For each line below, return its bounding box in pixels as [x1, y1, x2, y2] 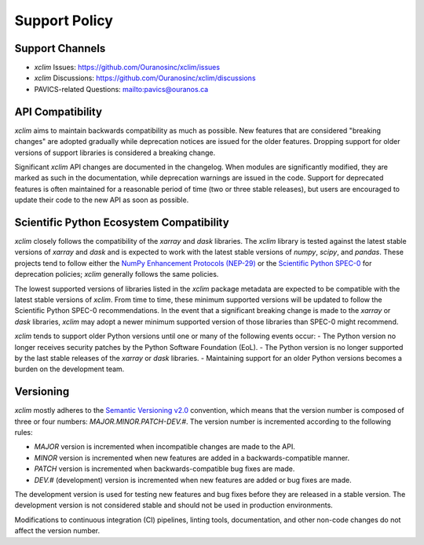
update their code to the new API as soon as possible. [14, 195, 189, 204]
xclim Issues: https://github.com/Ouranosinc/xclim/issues [34, 63, 220, 72]
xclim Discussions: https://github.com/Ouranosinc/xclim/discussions [34, 73, 256, 83]
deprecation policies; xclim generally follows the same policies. [14, 270, 219, 279]
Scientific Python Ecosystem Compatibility [14, 215, 229, 229]
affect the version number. [14, 526, 101, 536]
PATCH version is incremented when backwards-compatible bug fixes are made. [34, 464, 295, 473]
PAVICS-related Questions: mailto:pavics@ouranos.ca [34, 84, 209, 94]
